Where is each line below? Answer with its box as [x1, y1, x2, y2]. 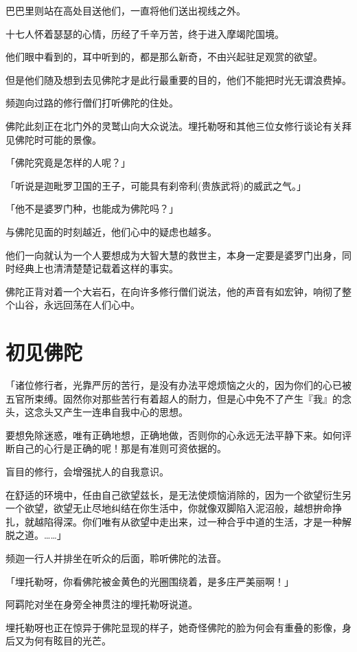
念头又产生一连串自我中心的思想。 [34, 405, 188, 419]
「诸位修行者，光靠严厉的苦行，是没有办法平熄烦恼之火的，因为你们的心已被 [5, 378, 352, 392]
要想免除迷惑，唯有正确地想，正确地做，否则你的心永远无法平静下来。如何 [5, 427, 342, 442]
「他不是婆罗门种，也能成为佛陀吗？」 [5, 201, 178, 216]
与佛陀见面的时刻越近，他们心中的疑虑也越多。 [5, 224, 217, 238]
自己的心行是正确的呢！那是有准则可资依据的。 [14, 441, 227, 456]
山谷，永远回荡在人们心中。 [14, 297, 140, 312]
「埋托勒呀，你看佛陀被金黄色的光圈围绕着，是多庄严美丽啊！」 [5, 574, 294, 588]
